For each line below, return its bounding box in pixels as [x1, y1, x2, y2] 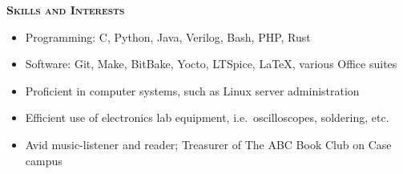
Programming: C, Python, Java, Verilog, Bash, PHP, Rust [25, 28, 311, 45]
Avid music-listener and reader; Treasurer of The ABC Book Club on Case [25, 136, 392, 152]
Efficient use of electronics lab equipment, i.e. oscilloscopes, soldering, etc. [25, 109, 389, 126]
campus [25, 152, 62, 168]
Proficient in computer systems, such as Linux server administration [25, 82, 360, 99]
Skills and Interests [6, 2, 125, 18]
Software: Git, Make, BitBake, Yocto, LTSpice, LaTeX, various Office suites [25, 55, 397, 72]
